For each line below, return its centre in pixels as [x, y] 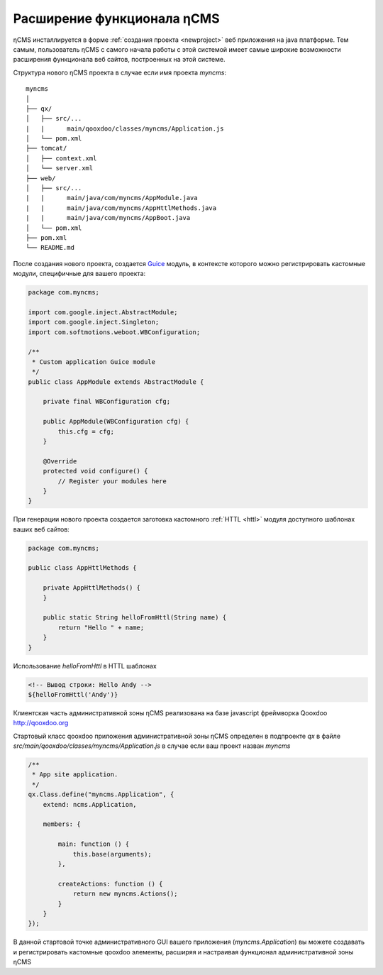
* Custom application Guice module [94, 362]
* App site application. [75, 775]
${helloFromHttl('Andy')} [73, 694]
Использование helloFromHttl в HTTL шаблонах [85, 666]
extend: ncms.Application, [90, 804]
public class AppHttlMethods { [83, 568]
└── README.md [50, 248]
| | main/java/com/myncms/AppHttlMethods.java [121, 208]
